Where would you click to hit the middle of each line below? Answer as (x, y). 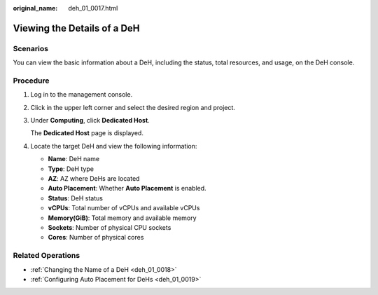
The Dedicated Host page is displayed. (87, 133)
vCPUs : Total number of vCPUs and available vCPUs (124, 208)
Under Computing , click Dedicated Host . (90, 121)
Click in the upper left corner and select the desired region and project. (133, 107)
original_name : (35, 8)
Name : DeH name (74, 159)
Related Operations (47, 256)
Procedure (31, 81)
